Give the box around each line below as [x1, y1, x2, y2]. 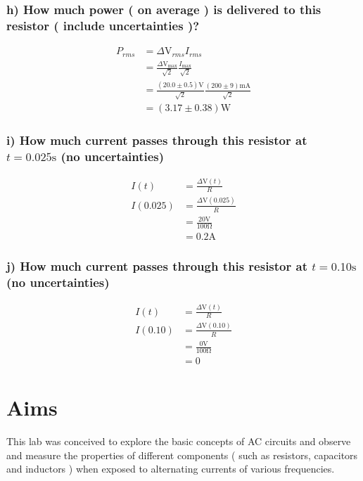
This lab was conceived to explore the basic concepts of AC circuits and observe [6, 434, 351, 449]
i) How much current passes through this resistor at [6, 132, 307, 149]
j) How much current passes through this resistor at [6, 257, 307, 274]
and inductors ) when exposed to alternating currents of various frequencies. [6, 461, 335, 476]
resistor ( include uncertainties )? [6, 16, 200, 34]
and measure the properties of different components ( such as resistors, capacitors [6, 447, 358, 462]
